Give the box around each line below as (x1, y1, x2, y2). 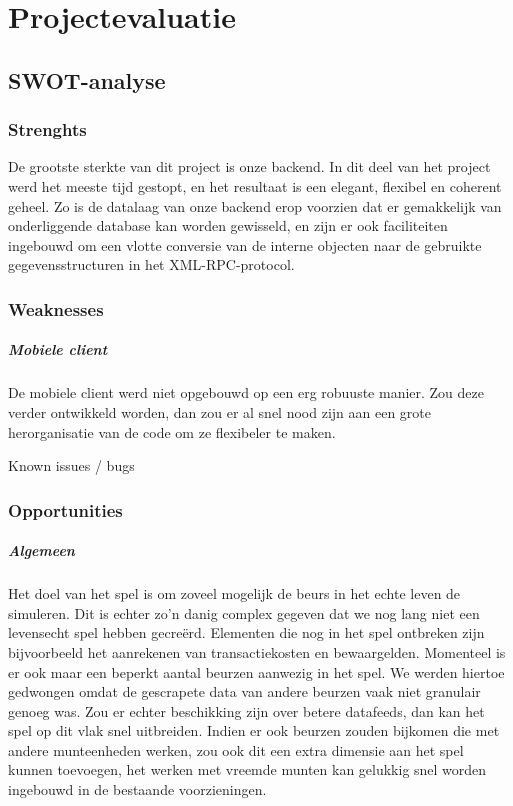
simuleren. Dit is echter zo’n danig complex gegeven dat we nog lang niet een (8, 602, 480, 623)
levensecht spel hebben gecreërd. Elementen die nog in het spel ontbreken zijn (8, 622, 485, 643)
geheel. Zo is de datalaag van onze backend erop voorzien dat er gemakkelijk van (8, 195, 502, 216)
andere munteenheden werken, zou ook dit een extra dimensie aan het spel (8, 739, 464, 760)
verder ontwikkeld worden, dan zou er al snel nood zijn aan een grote (8, 401, 431, 422)
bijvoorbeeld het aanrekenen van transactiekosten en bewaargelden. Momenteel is (8, 641, 506, 662)
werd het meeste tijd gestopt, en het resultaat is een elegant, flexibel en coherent (8, 175, 502, 196)
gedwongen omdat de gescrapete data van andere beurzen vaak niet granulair (8, 681, 481, 702)
